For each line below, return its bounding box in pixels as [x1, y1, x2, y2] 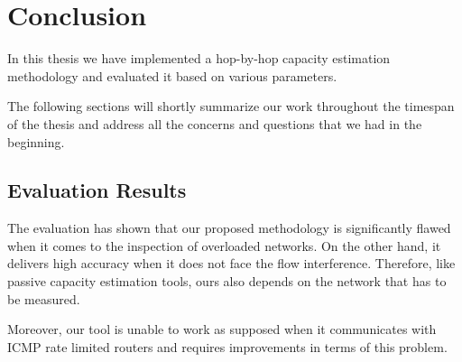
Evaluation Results [7, 176, 187, 204]
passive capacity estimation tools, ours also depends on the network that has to [7, 272, 447, 291]
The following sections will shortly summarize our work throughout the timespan [7, 97, 455, 116]
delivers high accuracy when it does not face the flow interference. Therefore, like [7, 254, 456, 273]
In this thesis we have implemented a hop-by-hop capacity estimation [7, 49, 391, 68]
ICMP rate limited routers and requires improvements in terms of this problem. [7, 337, 448, 356]
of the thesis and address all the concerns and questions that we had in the [7, 114, 422, 133]
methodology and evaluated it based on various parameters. [7, 66, 337, 85]
